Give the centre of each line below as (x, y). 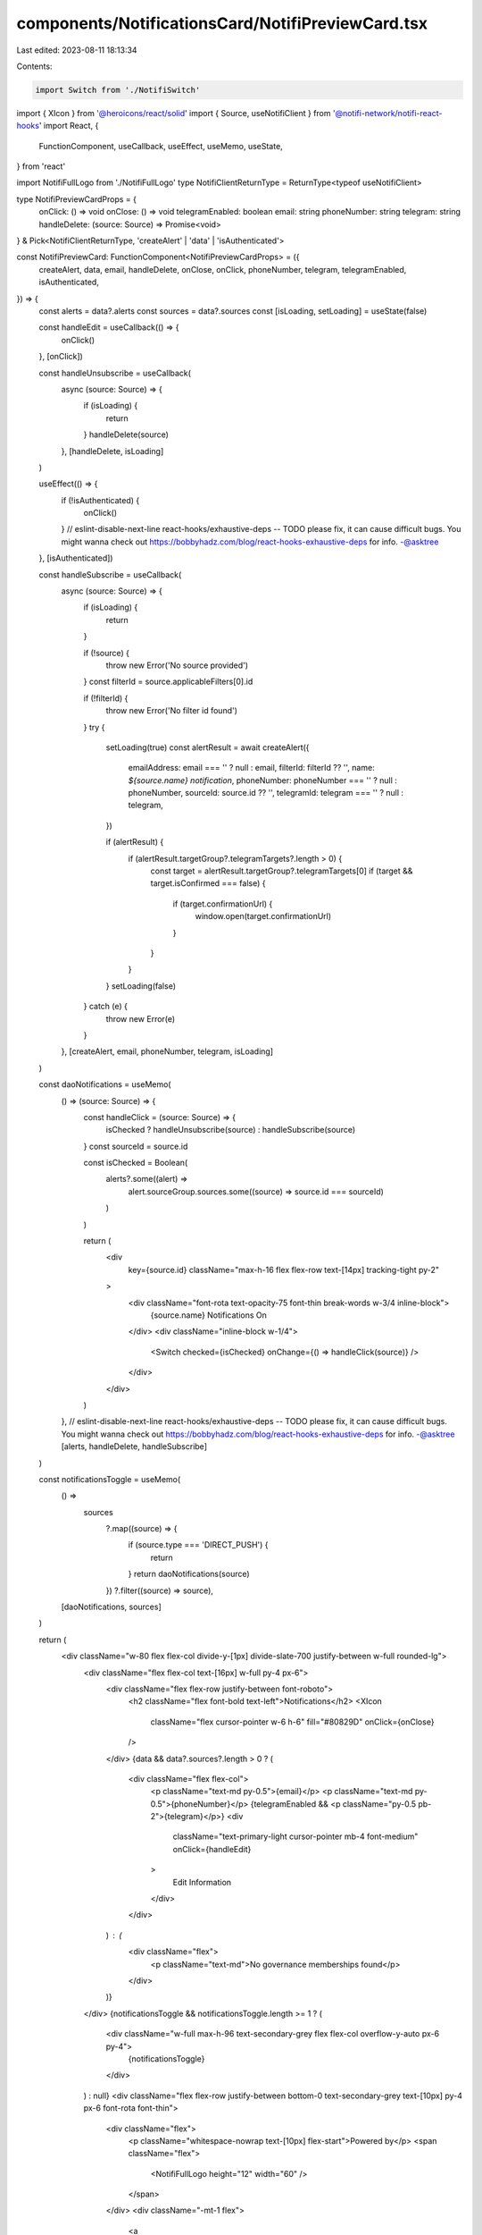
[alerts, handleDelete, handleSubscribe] (134, 1446)
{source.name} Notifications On (208, 1315)
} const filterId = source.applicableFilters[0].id (168, 682)
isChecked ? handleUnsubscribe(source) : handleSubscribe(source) (231, 1130)
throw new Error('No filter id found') (172, 711)
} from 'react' (41, 166)
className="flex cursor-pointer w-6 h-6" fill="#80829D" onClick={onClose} (292, 1722)
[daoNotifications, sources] (112, 1607)
